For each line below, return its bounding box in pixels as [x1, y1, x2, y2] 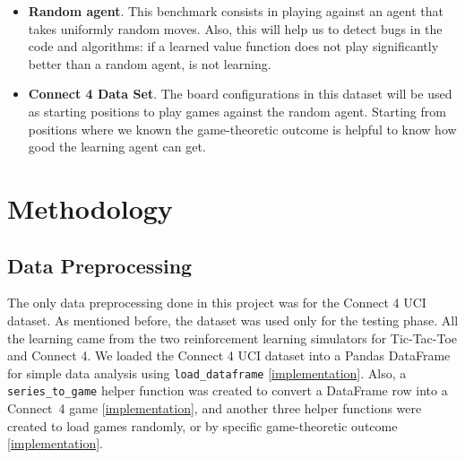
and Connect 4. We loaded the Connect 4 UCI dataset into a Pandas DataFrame [7, 346, 451, 365]
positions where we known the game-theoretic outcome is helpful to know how [28, 119, 457, 138]
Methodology [7, 189, 173, 226]
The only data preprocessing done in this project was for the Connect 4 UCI [7, 293, 426, 312]
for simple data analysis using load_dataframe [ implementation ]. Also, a [7, 363, 407, 382]
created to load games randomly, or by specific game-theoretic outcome [7, 416, 398, 435]
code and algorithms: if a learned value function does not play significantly [28, 37, 439, 56]
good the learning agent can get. [28, 137, 206, 156]
